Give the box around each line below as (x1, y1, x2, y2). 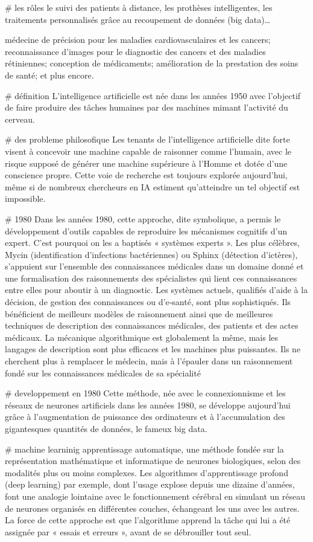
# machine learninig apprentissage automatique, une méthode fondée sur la (5, 442, 284, 455)
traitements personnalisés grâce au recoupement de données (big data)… (5, 13, 271, 25)
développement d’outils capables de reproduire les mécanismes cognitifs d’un (5, 224, 288, 237)
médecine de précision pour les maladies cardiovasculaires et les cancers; (5, 33, 271, 46)
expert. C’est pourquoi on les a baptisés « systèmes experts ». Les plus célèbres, (5, 236, 300, 249)
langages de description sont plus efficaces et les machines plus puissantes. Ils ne (5, 343, 301, 355)
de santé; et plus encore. (5, 68, 94, 81)
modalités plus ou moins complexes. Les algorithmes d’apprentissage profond (5, 466, 288, 479)
